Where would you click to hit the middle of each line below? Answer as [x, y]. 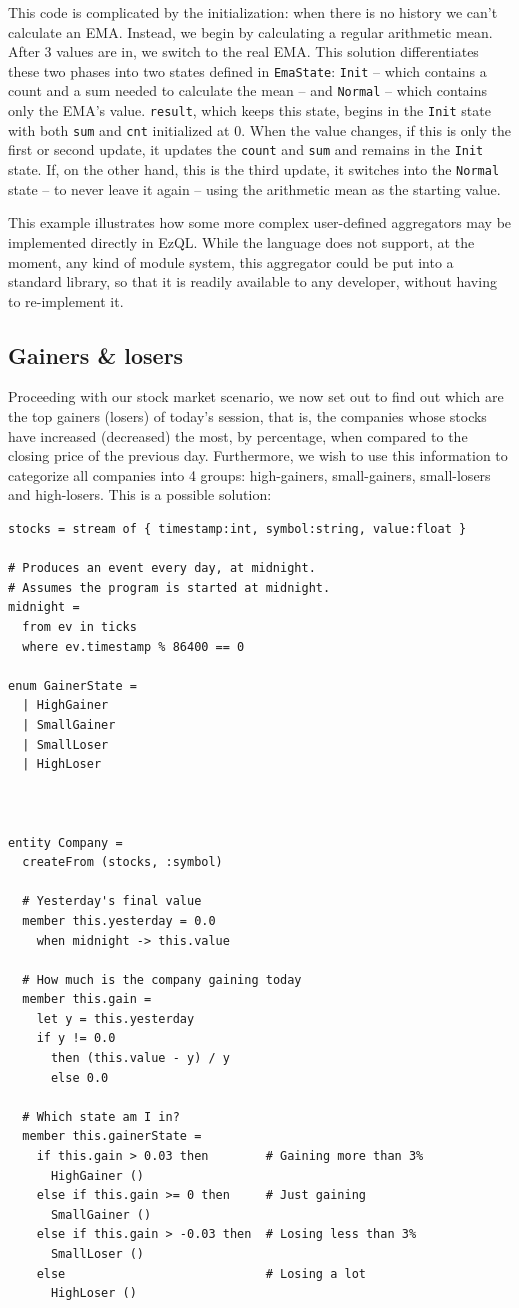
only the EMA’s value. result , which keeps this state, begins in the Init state [249, 110]
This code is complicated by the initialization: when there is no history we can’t [253, 12]
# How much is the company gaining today [162, 979]
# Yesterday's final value [112, 901]
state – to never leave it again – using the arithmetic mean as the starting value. [254, 188]
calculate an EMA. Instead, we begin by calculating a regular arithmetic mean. [250, 31]
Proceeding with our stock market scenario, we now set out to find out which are [256, 396]
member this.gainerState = [112, 1136]
